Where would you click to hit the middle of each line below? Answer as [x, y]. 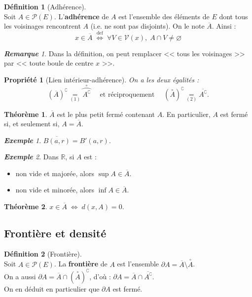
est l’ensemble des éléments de [164, 16]
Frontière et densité [55, 233]
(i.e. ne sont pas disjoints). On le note [147, 26]
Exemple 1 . [23, 140]
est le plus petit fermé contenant [106, 114]
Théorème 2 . [26, 206]
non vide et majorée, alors [55, 173]
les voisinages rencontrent [42, 26]
